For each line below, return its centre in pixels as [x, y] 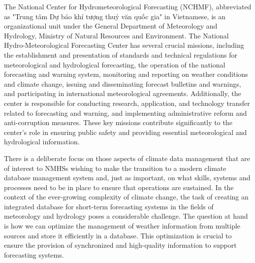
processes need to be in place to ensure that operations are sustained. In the [119, 187]
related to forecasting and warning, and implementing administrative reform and [126, 113]
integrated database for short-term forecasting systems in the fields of [109, 206]
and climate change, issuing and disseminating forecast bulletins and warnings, [123, 83]
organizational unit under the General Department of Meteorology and [111, 26]
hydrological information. [42, 142]
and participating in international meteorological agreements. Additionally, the [123, 93]
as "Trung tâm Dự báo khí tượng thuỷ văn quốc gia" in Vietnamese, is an [115, 16]
